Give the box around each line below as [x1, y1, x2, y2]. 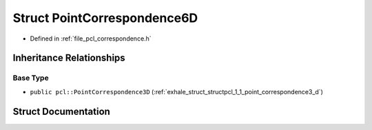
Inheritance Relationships [12, 52, 125, 64]
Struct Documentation [12, 105, 110, 117]
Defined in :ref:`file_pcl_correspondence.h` [30, 34, 152, 43]
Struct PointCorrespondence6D [12, 10, 198, 25]
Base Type [12, 73, 49, 83]
